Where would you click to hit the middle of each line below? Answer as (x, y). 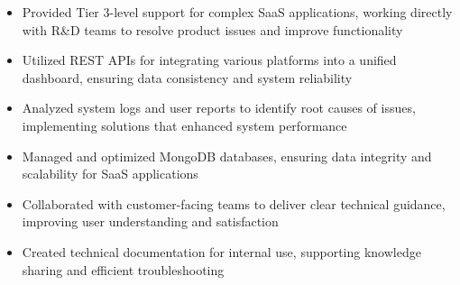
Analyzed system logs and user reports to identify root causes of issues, (219, 108)
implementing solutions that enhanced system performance (184, 125)
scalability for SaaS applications (110, 174)
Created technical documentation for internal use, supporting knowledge (221, 251)
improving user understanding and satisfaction (150, 221)
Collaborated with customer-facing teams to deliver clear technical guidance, (234, 203)
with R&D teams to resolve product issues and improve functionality (212, 29)
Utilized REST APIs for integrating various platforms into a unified (209, 60)
